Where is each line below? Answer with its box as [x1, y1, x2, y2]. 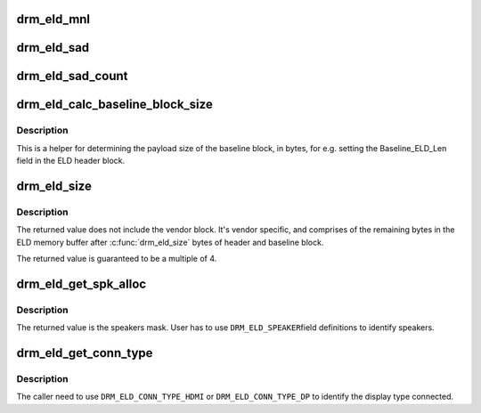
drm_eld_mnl [16, 12, 91, 27]
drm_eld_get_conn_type [16, 345, 153, 360]
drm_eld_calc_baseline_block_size [16, 97, 213, 112]
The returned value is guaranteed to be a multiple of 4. [16, 254, 217, 264]
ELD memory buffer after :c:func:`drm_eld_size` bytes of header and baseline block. [16, 237, 324, 247]
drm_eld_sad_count [16, 69, 128, 84]
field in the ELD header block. [16, 156, 126, 166]
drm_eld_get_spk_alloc [16, 276, 147, 291]
